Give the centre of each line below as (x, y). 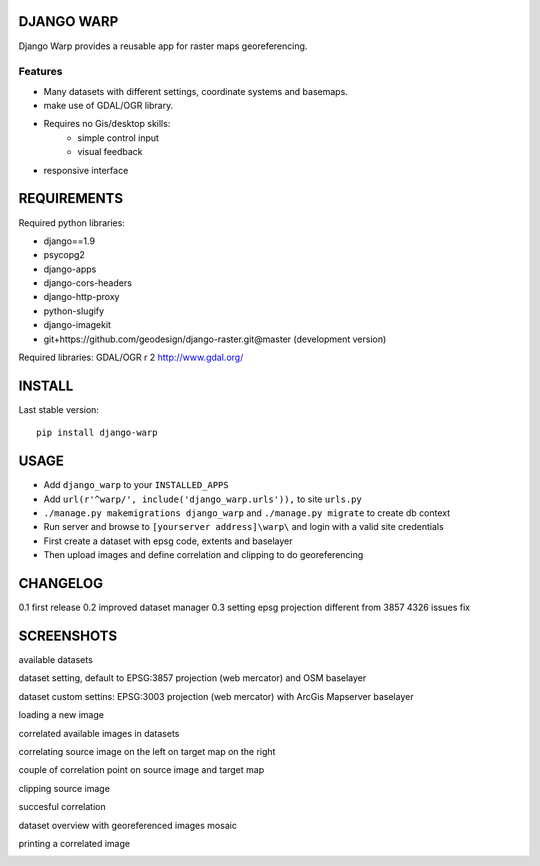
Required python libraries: (71, 222)
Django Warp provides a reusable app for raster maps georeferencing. (163, 46)
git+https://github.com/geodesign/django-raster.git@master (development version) (215, 339)
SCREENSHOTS (68, 635)
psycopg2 (64, 255)
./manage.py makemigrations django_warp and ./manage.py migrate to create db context (247, 513)
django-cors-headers (87, 283)
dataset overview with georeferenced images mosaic (127, 825)
